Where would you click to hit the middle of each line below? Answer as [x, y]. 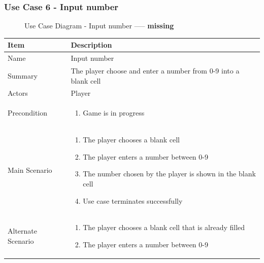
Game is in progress [114, 113]
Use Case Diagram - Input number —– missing [99, 26]
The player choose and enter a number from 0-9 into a [155, 70]
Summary [23, 75]
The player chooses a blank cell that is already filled [164, 227]
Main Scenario [30, 170]
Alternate [22, 231]
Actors [18, 93]
